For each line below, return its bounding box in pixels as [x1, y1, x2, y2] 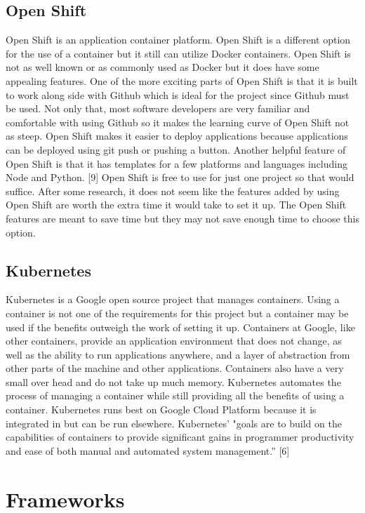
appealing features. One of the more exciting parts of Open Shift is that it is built [6, 73, 358, 88]
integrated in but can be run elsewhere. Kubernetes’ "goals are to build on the [6, 415, 342, 430]
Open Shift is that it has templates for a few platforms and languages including [6, 156, 348, 171]
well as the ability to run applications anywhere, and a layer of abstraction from [6, 347, 350, 361]
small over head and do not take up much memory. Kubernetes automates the [6, 374, 341, 389]
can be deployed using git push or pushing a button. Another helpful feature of [6, 142, 346, 156]
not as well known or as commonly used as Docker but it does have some [6, 60, 319, 74]
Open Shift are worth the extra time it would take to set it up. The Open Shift [6, 197, 347, 212]
